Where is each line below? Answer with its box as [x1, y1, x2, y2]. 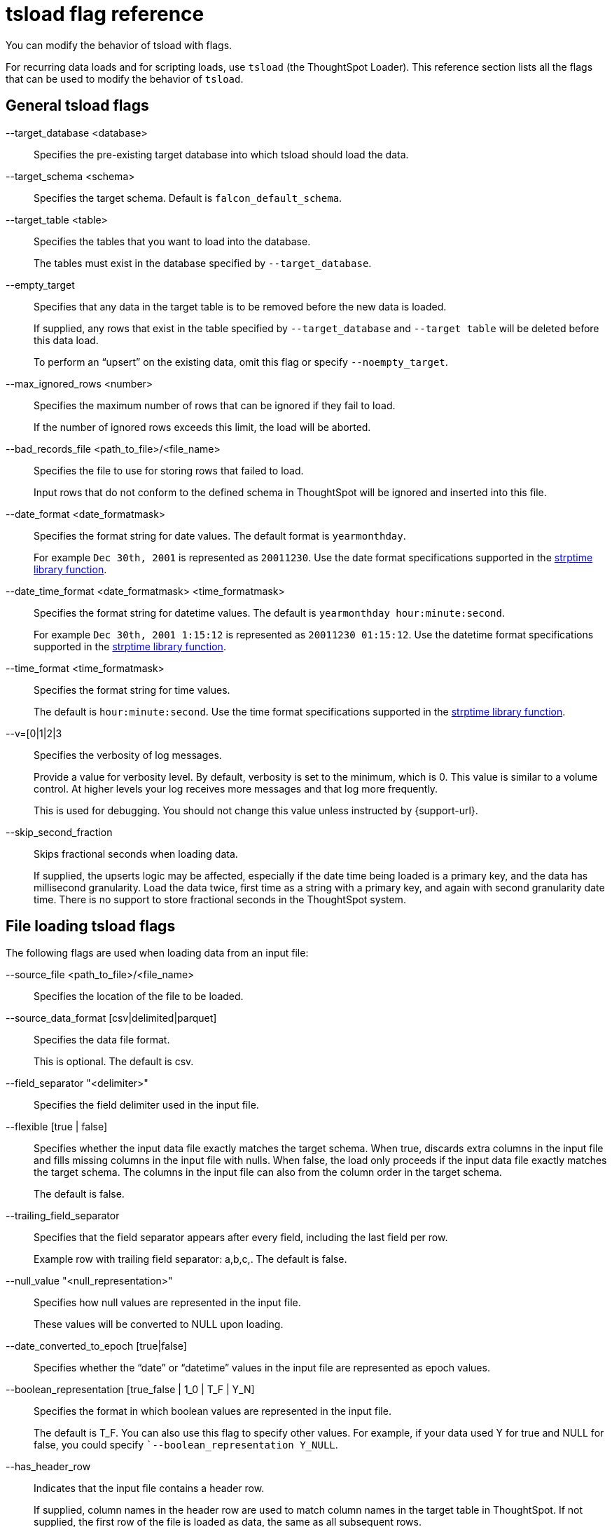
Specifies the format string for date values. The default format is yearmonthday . [34, 529, 406, 542]
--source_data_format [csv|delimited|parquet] [6, 1012, 217, 1025]
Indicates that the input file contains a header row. [34, 1482, 265, 1495]
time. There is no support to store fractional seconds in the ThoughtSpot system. [34, 893, 406, 905]
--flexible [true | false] [6, 1121, 108, 1133]
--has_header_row [6, 1460, 91, 1473]
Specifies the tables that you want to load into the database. [34, 235, 311, 247]
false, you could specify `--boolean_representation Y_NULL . [34, 1439, 338, 1451]
